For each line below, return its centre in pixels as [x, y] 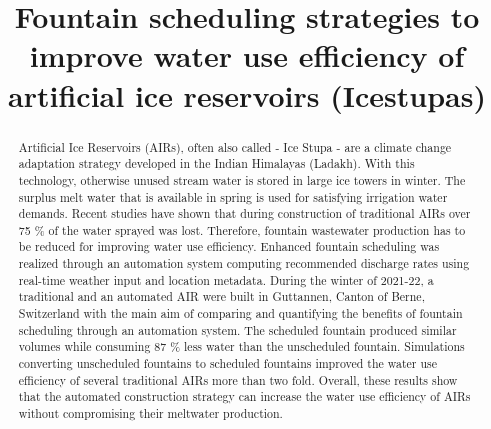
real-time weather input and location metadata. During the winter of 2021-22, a [226, 279]
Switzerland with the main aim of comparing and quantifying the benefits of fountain [240, 313]
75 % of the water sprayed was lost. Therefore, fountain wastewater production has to [242, 229]
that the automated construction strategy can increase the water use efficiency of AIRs [244, 396]
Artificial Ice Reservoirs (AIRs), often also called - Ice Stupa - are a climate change [235, 146]
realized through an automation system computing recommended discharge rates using [244, 263]
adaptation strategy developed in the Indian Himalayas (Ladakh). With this [216, 163]
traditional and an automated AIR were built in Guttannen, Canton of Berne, [221, 296]
